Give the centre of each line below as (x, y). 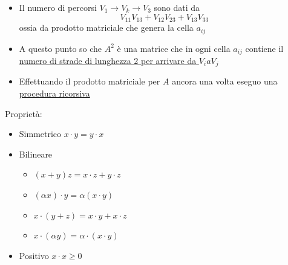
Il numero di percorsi (58, 7)
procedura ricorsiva (54, 93)
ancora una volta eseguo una (225, 81)
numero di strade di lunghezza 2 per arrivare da (108, 60)
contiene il (264, 48)
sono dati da (177, 7)
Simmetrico (40, 134)
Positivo (34, 255)
